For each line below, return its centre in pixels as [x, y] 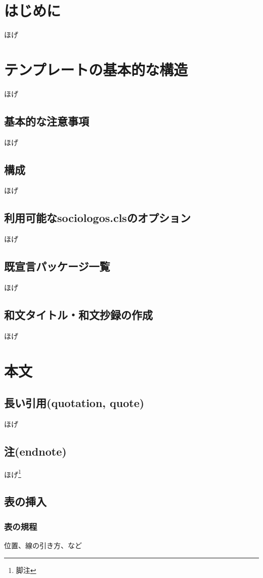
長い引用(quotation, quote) [74, 403]
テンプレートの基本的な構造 [96, 69]
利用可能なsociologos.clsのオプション [97, 218]
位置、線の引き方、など [43, 545]
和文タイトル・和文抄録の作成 [78, 315]
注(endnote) [35, 451]
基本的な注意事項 [47, 121]
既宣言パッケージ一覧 [57, 266]
